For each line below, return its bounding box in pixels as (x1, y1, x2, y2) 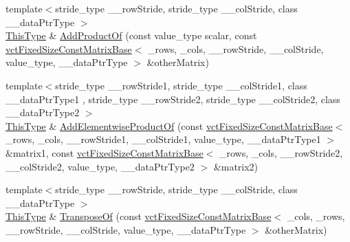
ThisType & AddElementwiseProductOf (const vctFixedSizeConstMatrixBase (6, 118, 333, 133)
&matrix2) (213, 159, 259, 173)
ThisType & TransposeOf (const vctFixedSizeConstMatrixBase (6, 209, 272, 223)
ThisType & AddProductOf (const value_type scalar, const (6, 28, 257, 43)
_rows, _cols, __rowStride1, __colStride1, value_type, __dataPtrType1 (6, 132, 321, 146)
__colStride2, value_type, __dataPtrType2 (6, 159, 195, 173)
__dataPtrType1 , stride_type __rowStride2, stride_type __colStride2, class (6, 91, 340, 106)
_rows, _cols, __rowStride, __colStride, (148, 41, 324, 56)
